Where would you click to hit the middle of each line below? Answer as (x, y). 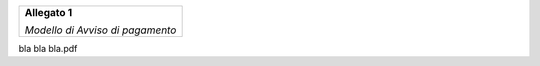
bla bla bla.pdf (48, 48)
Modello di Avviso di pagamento (100, 30)
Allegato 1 (48, 12)
